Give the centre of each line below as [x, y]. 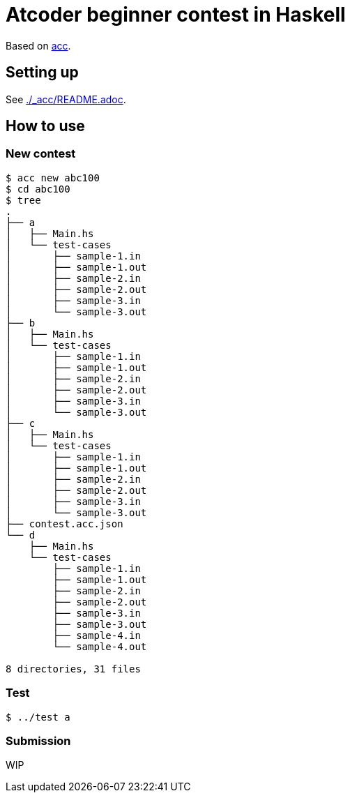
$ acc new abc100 [53, 178]
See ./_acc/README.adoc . [66, 99]
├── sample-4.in [97, 635]
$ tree [23, 200]
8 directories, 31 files [73, 669]
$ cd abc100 [38, 189]
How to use [45, 126]
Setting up [42, 73]
